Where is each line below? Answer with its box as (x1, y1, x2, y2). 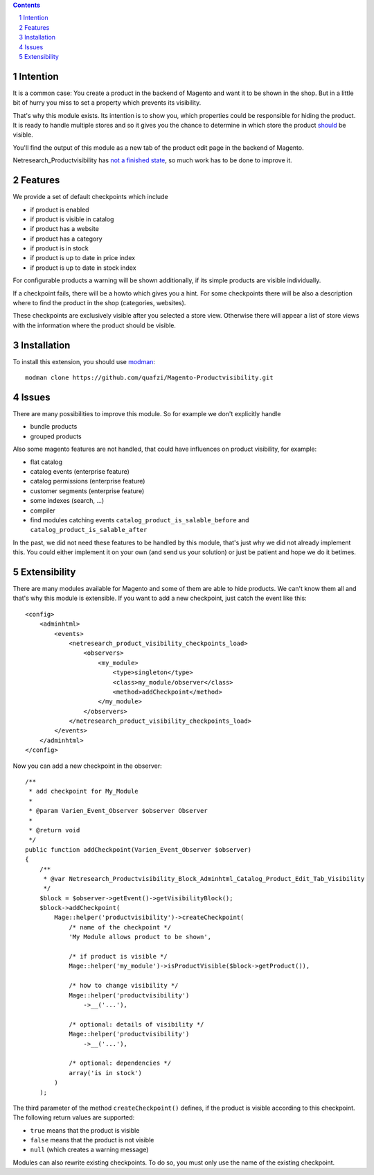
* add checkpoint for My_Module (28, 787, 139, 796)
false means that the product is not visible (30, 1136, 154, 1144)
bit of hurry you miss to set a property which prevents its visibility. (12, 98, 202, 107)
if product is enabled (30, 205, 89, 214)
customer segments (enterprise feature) (30, 486, 145, 495)
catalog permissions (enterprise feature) (30, 477, 145, 486)
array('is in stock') (69, 1069, 142, 1077)
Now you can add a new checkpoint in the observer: (12, 762, 162, 770)
